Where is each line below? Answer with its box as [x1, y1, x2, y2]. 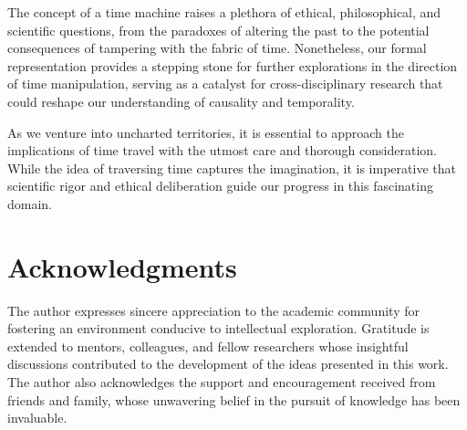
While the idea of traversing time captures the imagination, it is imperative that [7, 158, 456, 177]
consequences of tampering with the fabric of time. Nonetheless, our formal [7, 38, 427, 58]
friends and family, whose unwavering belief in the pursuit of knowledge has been [7, 390, 461, 409]
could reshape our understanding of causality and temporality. [7, 91, 355, 110]
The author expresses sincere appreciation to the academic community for [7, 300, 420, 320]
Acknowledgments [7, 247, 237, 285]
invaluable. [7, 408, 67, 427]
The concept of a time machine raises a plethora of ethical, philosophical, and [7, 3, 441, 21]
